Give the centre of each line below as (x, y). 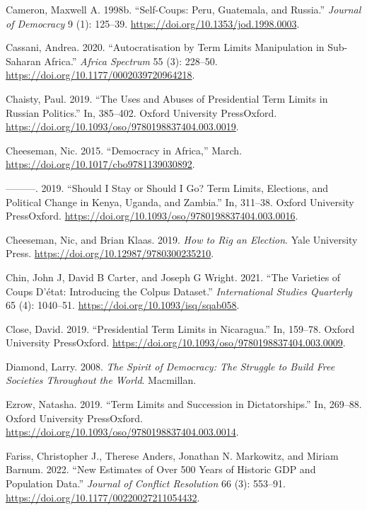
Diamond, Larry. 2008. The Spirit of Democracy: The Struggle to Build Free (170, 366)
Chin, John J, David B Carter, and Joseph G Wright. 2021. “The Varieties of (173, 277)
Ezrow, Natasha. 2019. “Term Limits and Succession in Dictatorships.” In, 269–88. (184, 404)
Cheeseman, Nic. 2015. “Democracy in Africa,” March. (124, 150)
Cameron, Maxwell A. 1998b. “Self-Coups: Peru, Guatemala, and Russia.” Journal (183, 9)
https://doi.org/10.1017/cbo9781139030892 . (100, 164)
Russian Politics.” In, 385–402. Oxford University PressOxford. (141, 112)
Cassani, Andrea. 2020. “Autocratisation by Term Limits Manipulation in (165, 47)
